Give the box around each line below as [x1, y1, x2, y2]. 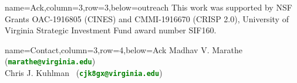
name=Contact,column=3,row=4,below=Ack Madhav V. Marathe [5, 43, 242, 56]
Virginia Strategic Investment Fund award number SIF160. [5, 24, 217, 36]
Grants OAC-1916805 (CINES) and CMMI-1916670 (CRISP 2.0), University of [5, 12, 289, 25]
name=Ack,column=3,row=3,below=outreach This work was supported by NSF [5, 1, 292, 13]
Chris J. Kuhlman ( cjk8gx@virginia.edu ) [5, 67, 163, 79]
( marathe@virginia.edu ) [5, 55, 96, 67]
